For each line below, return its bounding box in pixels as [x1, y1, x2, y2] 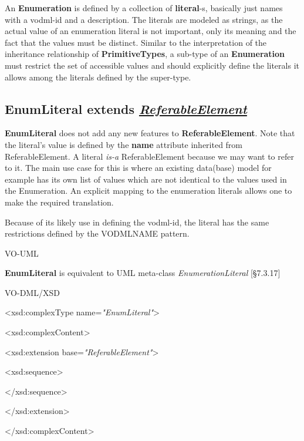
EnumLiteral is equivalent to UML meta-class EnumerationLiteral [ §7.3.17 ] [5, 267, 281, 279]
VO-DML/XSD [5, 286, 60, 298]
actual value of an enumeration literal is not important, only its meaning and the [5, 25, 296, 37]
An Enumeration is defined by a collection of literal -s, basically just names [5, 2, 283, 14]
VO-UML [5, 247, 39, 259]
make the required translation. [5, 196, 114, 208]
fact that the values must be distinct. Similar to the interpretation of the [5, 36, 267, 48]
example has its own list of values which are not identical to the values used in [5, 173, 287, 185]
